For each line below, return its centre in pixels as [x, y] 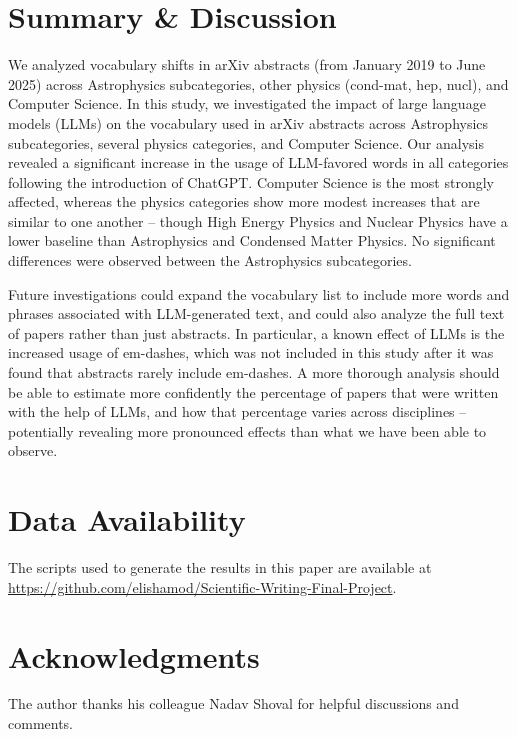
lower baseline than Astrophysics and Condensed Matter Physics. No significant [252, 240]
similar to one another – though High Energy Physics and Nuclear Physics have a [258, 220]
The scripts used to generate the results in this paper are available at [220, 567]
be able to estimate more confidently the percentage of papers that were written [253, 391]
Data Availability [127, 519]
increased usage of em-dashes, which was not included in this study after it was [251, 352]
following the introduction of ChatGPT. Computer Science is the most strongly [251, 181]
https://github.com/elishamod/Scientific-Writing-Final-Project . [202, 586]
